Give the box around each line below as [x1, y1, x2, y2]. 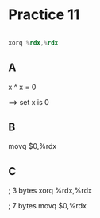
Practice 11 [8, 6, 80, 24]
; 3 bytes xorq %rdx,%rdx [8, 185, 93, 196]
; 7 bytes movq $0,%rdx [8, 201, 87, 211]
